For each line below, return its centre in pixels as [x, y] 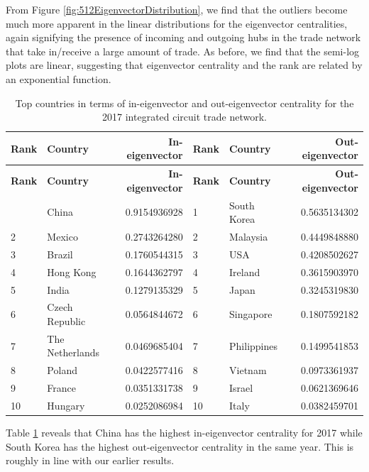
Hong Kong [72, 271]
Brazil [60, 254]
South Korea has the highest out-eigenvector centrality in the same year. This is [180, 446]
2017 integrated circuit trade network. [184, 117]
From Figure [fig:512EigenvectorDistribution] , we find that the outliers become [177, 9]
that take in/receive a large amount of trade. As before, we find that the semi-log [183, 51]
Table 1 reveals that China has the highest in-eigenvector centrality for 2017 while [184, 433]
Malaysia [249, 237]
